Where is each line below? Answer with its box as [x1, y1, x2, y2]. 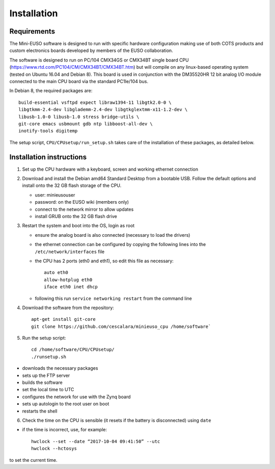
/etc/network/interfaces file [35, 249, 104, 255]
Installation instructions [9, 153, 87, 161]
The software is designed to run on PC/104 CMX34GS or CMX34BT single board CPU [9, 57, 189, 63]
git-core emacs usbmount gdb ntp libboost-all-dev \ [18, 121, 153, 127]
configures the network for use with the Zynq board [22, 394, 131, 400]
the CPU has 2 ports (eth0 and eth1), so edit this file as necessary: [35, 258, 174, 264]
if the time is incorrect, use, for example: [22, 427, 107, 433]
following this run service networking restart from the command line [35, 295, 192, 301]
